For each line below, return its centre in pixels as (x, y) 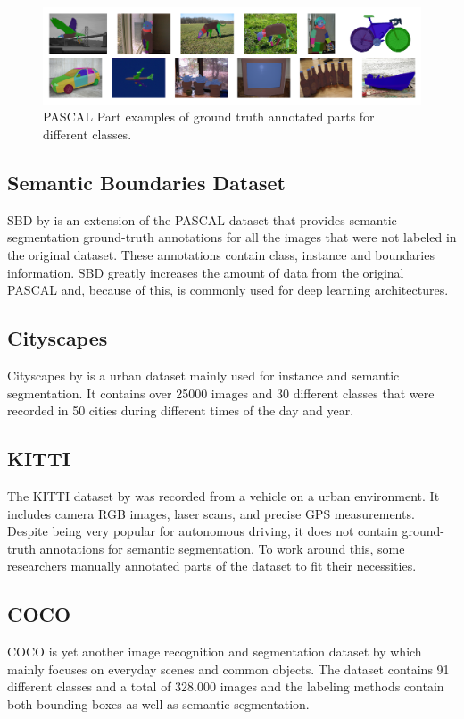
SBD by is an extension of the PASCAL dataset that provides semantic (202, 219)
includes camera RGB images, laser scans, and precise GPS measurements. (211, 513)
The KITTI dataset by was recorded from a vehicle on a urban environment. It (224, 496)
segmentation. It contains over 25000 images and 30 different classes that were (221, 393)
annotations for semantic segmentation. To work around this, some (222, 548)
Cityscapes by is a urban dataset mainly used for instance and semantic (203, 376)
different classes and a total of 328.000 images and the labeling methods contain (226, 686)
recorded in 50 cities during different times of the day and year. (181, 410)
